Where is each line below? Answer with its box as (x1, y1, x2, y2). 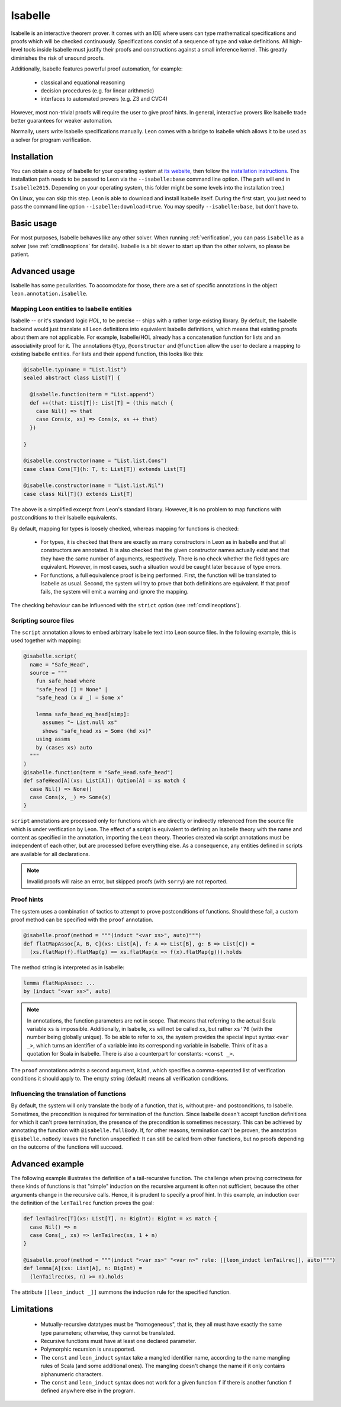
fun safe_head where (36, 678, 96, 684)
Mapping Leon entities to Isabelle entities (11, 305, 133, 313)
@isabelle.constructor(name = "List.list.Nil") (23, 482, 164, 489)
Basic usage (11, 219, 57, 229)
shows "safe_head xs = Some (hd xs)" (42, 727, 152, 734)
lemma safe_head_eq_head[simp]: (36, 711, 130, 717)
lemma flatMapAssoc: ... (23, 979, 96, 986)
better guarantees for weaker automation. (11, 117, 112, 124)
